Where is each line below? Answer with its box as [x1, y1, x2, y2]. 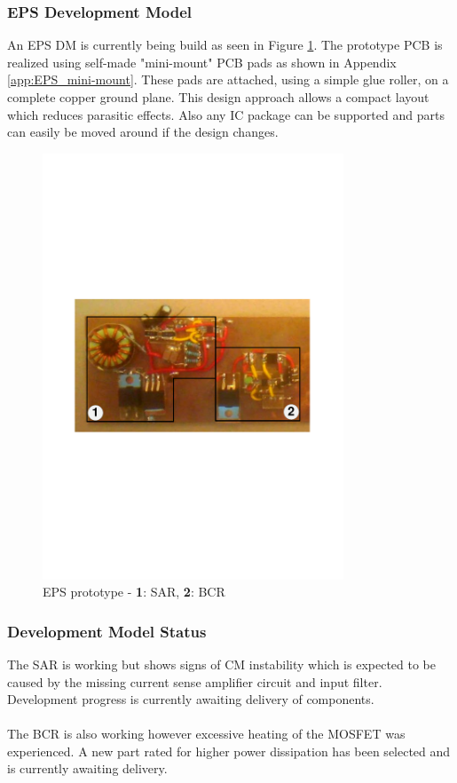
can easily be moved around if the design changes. [7, 123, 279, 141]
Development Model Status [7, 620, 207, 642]
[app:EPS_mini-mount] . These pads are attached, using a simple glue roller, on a [7, 70, 449, 89]
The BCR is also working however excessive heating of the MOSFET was [7, 724, 406, 743]
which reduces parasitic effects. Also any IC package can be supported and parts [7, 105, 445, 123]
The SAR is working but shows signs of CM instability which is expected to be [7, 654, 437, 673]
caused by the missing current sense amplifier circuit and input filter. [7, 672, 382, 691]
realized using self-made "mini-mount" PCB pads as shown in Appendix [7, 52, 397, 71]
